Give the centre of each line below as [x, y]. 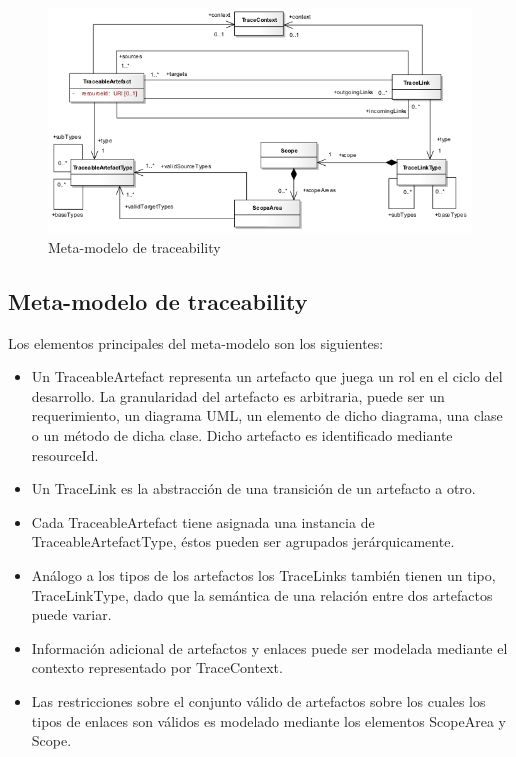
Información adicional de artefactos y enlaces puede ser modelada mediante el [269, 647]
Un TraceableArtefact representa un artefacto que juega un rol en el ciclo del [267, 376]
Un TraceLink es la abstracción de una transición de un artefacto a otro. [253, 488]
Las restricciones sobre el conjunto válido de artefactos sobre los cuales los [258, 700]
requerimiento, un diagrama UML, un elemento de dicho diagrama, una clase [267, 415]
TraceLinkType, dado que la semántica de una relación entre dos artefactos [262, 594]
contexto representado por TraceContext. [157, 667]
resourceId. [65, 454]
